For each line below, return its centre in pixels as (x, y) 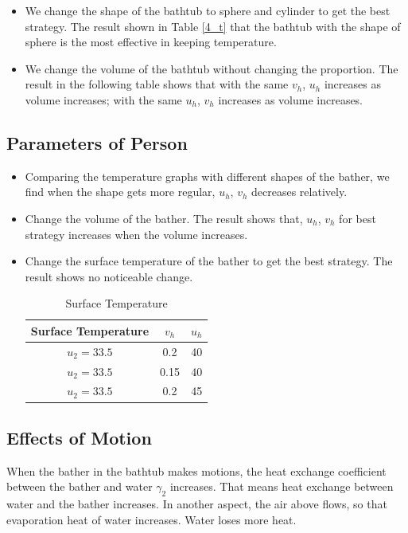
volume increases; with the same (103, 99)
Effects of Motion (79, 437)
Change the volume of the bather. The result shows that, (164, 218)
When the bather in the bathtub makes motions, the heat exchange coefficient (196, 470)
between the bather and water (80, 486)
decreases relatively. (299, 192)
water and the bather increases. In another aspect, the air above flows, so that (197, 504)
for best (357, 218)
